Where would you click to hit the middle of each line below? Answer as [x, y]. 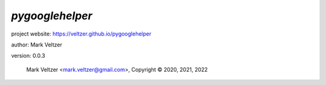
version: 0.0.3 [28, 56]
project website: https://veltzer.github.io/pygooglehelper [81, 34]
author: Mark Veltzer [37, 45]
